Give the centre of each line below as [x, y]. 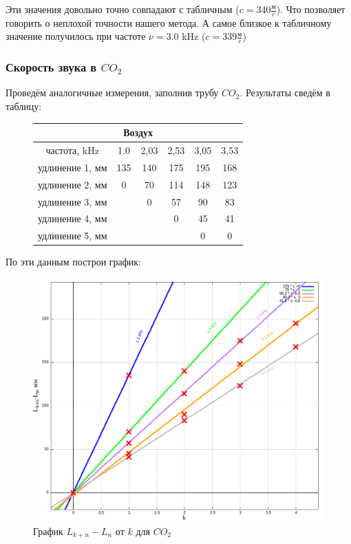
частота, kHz [72, 150]
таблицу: [24, 106]
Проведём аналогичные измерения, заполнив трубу [112, 93]
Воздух [138, 132]
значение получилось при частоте [76, 36]
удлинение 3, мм [73, 201]
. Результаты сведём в [285, 93]
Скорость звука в [51, 67]
